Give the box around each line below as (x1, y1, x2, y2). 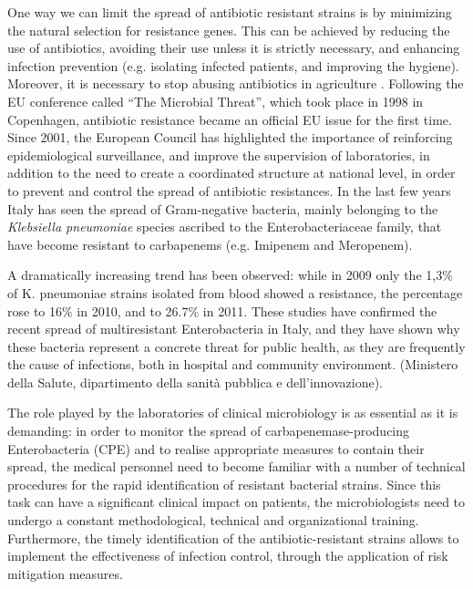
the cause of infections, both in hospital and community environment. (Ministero (7, 355, 458, 374)
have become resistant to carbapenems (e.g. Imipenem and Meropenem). (7, 234, 413, 253)
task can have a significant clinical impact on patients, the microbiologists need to (7, 492, 466, 511)
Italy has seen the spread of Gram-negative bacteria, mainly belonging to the (7, 199, 438, 218)
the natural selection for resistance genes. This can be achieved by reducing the (7, 20, 450, 39)
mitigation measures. (7, 563, 123, 583)
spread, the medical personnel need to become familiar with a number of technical (7, 457, 466, 476)
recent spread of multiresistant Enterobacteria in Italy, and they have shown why (7, 319, 460, 338)
